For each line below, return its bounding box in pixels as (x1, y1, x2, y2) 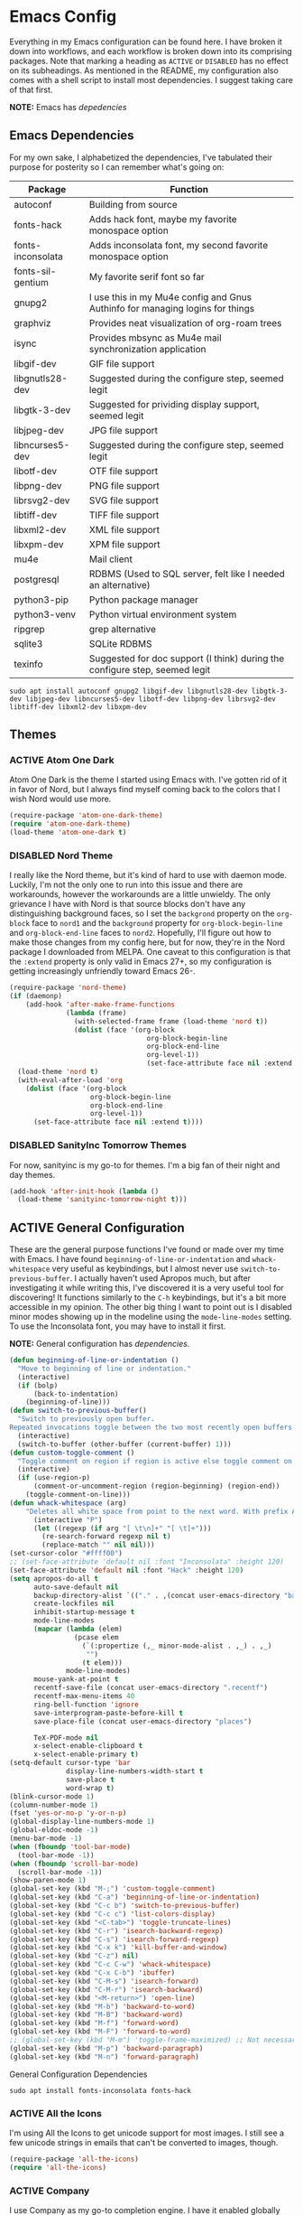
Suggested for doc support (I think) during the (88, 652, 285, 665)
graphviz (14, 316, 51, 329)
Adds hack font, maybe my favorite (88, 212, 237, 225)
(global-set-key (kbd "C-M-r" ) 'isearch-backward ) (9, 1985, 204, 1994)
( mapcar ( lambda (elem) (32, 1624, 124, 1634)
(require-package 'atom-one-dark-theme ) (9, 811, 164, 820)
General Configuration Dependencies (9, 2069, 148, 2079)
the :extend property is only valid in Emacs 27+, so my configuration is (9, 956, 272, 967)
